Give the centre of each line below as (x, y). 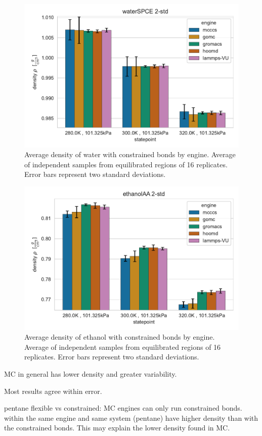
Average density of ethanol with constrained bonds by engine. (120, 337)
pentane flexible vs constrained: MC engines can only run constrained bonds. (123, 408)
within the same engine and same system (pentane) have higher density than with (131, 417)
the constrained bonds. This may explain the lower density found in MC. (117, 428)
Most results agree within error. (53, 391)
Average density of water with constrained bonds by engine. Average (130, 154)
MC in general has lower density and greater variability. (91, 374)
